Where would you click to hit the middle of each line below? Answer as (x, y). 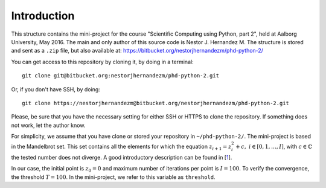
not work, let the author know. (48, 125)
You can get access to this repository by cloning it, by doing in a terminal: (102, 62)
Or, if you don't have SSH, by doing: (56, 89)
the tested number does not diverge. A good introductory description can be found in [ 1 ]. (122, 158)
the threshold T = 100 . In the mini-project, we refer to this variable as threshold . (113, 177)
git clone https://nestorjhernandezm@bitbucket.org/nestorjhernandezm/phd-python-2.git (156, 103)
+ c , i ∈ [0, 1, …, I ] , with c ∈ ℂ (274, 147)
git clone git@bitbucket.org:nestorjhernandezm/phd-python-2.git (121, 76)
